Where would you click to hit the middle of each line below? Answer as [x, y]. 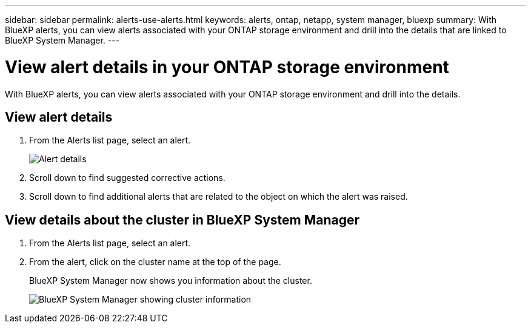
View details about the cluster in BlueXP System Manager [182, 220]
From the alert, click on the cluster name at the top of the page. [155, 262]
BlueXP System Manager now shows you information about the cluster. [171, 281]
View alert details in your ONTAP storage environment [227, 67]
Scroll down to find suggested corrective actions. [127, 178]
